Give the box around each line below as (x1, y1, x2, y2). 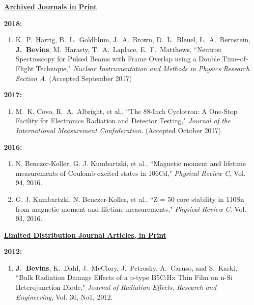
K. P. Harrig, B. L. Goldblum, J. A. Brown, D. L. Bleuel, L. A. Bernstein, (15, 34, 251, 45)
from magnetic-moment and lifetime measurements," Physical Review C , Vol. (15, 203, 247, 214)
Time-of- (222, 54, 248, 64)
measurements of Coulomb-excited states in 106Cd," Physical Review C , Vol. (15, 167, 246, 178)
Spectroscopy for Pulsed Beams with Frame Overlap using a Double (15, 54, 220, 64)
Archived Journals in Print (4, 1, 97, 11)
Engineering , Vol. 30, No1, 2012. (15, 291, 113, 302)
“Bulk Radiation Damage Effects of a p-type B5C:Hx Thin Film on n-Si (15, 272, 232, 282)
